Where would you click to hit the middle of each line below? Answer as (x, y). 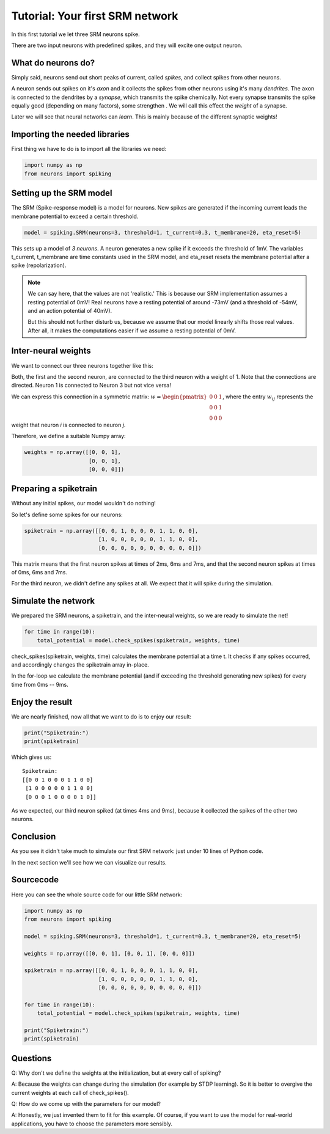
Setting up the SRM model (62, 193)
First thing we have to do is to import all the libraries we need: (89, 149)
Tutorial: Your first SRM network (95, 16)
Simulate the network (53, 601)
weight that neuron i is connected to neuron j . (68, 425)
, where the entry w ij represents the (268, 397)
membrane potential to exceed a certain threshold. (75, 216)
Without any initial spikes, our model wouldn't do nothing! (83, 503)
